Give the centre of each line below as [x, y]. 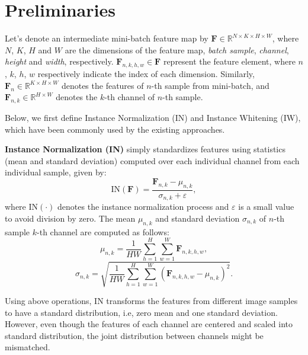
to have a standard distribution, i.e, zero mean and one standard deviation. [141, 312]
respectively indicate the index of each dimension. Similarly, [146, 74]
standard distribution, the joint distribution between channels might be [134, 335]
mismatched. [28, 347]
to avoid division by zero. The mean [70, 218]
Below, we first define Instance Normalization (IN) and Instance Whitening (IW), [153, 118]
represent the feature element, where [229, 61]
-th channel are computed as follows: [103, 231]
